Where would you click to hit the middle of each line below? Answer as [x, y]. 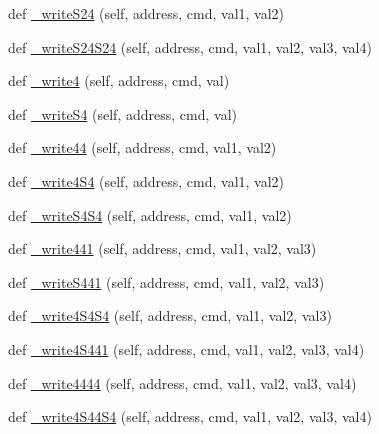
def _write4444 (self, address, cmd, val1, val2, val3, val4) [182, 382]
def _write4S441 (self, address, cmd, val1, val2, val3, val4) [186, 348]
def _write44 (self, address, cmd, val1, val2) [142, 147]
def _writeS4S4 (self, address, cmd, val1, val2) [150, 214]
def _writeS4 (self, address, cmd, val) [122, 113]
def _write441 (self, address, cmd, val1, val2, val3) [162, 248]
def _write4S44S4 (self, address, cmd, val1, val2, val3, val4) [190, 416]
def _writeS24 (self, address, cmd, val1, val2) [146, 13]
